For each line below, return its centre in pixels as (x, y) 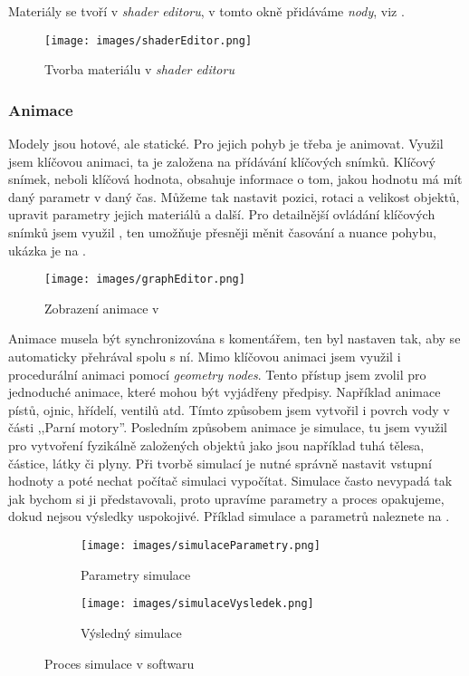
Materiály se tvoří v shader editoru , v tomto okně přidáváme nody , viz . (206, 11)
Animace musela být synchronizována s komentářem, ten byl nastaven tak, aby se (234, 338)
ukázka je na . (47, 250)
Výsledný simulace (131, 632)
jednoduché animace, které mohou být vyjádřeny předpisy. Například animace (225, 392)
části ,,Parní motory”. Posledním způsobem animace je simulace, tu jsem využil (228, 427)
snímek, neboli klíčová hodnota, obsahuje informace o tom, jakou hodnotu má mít (235, 179)
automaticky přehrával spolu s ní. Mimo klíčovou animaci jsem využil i (205, 357)
